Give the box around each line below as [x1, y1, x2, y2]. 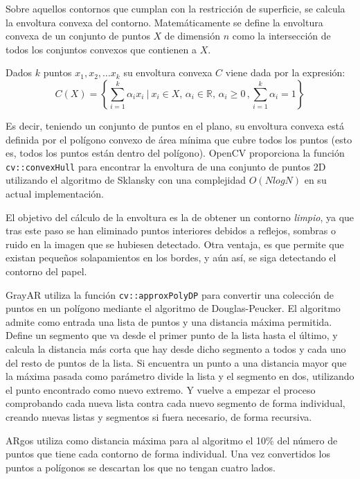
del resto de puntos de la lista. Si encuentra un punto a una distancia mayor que [6, 355, 347, 369]
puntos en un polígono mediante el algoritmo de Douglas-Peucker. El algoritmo [6, 301, 341, 315]
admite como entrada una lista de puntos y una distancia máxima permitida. [6, 314, 332, 329]
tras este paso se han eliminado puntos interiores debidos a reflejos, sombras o [6, 223, 336, 238]
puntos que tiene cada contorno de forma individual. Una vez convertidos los [6, 446, 330, 461]
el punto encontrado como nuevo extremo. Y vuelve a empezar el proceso [6, 382, 316, 397]
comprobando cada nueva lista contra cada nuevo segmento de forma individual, [6, 396, 345, 410]
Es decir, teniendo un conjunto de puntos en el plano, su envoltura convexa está [6, 118, 345, 132]
